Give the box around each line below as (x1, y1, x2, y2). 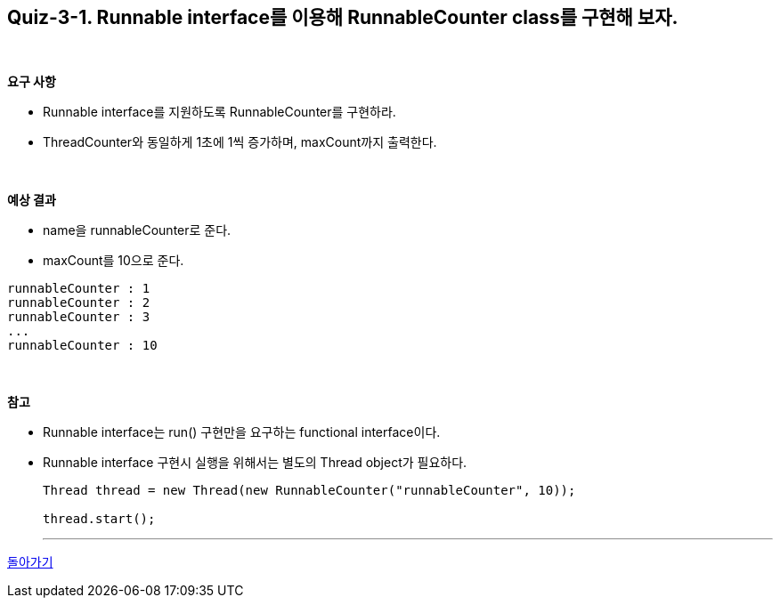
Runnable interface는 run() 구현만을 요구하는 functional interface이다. (43, 424, 441, 440)
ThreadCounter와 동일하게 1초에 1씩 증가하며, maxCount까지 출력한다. (43, 134, 437, 150)
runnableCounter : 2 (7, 295, 150, 311)
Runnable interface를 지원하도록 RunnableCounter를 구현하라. (43, 104, 396, 120)
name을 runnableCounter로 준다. (43, 222, 232, 238)
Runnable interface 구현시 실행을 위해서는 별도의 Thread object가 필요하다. (43, 455, 467, 471)
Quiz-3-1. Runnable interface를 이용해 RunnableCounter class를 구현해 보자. (7, 6, 678, 28)
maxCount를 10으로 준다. (43, 253, 184, 269)
